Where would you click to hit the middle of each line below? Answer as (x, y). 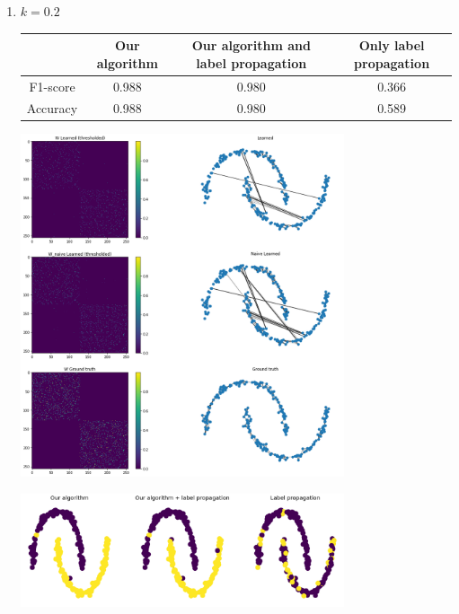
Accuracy (52, 108)
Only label (392, 45)
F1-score (52, 86)
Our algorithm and (251, 45)
